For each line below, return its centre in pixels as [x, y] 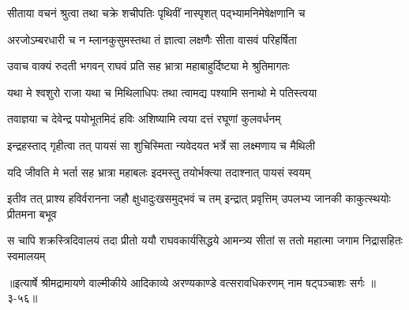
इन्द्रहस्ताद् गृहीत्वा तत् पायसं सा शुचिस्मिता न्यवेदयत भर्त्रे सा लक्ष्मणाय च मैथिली [161, 145]
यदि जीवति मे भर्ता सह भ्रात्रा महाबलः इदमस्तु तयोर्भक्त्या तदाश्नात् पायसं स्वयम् [159, 172]
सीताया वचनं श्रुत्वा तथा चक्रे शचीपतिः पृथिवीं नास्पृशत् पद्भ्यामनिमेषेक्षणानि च [156, 13]
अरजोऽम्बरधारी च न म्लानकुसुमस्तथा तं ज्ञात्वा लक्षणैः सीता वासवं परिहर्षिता [152, 39]
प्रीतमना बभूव [32, 213]
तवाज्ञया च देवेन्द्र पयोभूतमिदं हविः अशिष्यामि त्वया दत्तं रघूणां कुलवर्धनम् [144, 119]
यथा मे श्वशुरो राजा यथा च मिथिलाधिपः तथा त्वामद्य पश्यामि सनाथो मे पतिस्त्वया [162, 92]
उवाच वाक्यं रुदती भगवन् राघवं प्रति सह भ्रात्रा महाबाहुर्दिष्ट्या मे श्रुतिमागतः [148, 66]
